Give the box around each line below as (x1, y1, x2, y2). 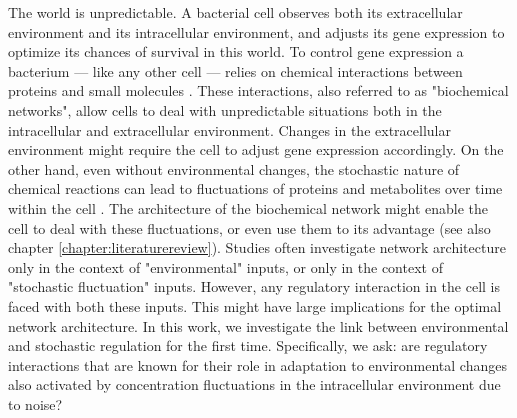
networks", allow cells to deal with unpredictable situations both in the (8, 99, 442, 120)
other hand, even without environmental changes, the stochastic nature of (8, 158, 460, 179)
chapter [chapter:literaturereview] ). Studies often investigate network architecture (8, 237, 506, 258)
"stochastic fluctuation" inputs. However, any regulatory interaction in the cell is (8, 276, 500, 297)
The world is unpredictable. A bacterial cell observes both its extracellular (8, 2, 463, 22)
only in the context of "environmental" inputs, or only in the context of (8, 256, 443, 277)
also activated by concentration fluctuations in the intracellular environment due (8, 374, 501, 395)
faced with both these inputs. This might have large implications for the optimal (8, 295, 502, 316)
